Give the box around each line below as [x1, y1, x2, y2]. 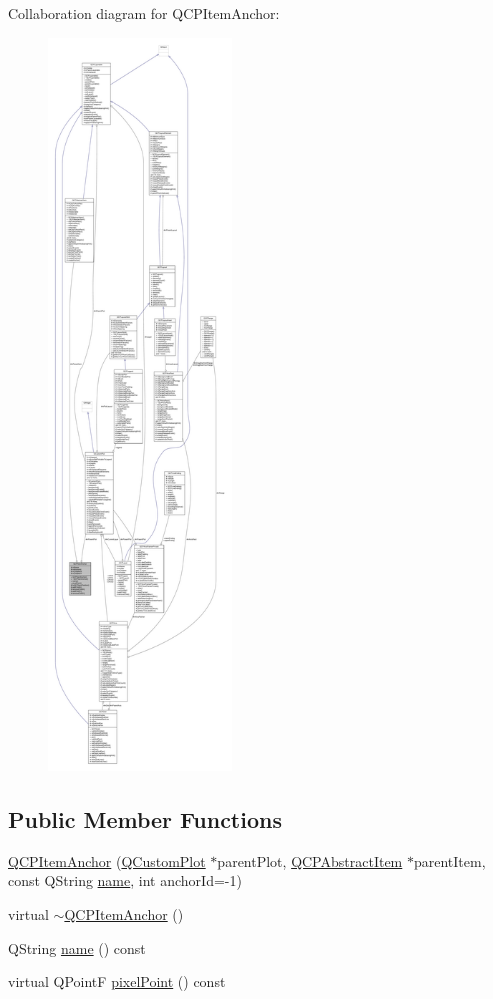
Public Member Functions [8, 803, 282, 834]
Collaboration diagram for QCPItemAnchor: [8, 3, 280, 23]
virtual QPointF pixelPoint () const [8, 971, 226, 992]
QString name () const [8, 937, 146, 958]
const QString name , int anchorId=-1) [8, 870, 242, 891]
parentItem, [413, 850, 486, 871]
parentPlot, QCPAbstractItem [217, 850, 403, 871]
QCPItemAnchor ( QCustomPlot [8, 850, 206, 871]
